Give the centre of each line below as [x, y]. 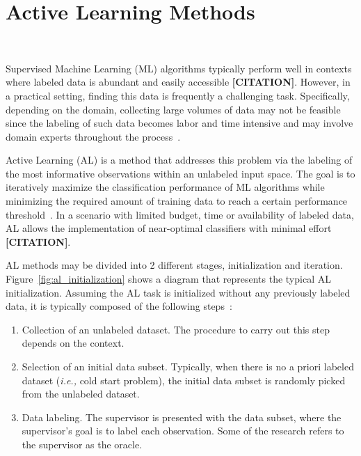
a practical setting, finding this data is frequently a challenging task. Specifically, [178, 95]
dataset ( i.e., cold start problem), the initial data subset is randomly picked [184, 380]
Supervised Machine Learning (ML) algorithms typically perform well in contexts [179, 68]
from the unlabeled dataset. [81, 394]
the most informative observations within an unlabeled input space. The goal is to [180, 173]
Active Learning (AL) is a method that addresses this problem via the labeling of [179, 160]
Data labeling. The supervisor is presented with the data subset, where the [182, 417]
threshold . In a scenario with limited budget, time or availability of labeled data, [180, 214]
